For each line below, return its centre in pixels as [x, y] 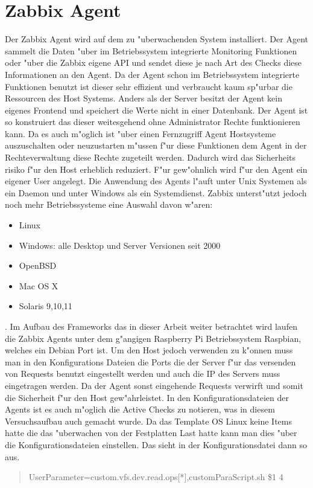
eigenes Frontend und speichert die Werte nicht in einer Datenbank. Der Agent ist [156, 110]
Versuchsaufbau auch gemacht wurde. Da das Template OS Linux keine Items [148, 421]
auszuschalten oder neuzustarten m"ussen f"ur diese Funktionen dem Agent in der [156, 145]
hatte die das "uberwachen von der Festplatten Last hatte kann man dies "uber [151, 433]
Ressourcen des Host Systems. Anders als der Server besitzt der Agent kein [144, 98]
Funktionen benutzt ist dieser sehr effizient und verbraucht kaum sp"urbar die [149, 86]
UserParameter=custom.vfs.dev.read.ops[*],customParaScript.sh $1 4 [156, 477]
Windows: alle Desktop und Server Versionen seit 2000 [120, 245]
